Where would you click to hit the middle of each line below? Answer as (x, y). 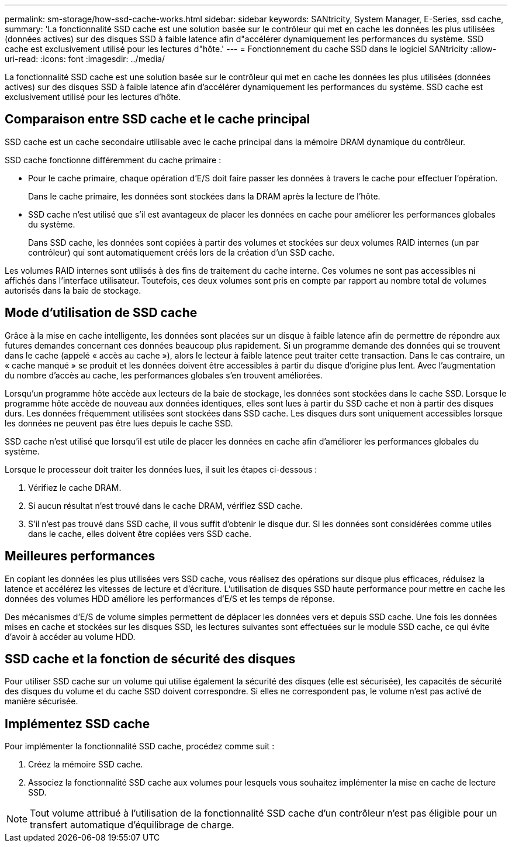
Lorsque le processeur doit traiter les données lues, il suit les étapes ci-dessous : (161, 469)
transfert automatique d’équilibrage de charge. (132, 825)
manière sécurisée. (41, 701)
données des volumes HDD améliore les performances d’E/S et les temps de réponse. (170, 598)
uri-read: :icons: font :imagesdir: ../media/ (85, 59)
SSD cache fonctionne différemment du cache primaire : (113, 160)
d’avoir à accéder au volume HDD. (70, 636)
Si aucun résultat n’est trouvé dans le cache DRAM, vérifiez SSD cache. (165, 505)
